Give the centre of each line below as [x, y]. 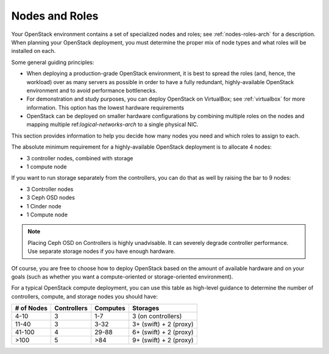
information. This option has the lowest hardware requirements [105, 107]
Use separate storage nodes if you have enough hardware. [102, 251]
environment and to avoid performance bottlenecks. [92, 90]
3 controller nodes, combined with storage [80, 158]
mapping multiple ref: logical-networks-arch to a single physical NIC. [112, 124]
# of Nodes [31, 308]
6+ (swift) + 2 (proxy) [163, 332]
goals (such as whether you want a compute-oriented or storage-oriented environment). [122, 277]
